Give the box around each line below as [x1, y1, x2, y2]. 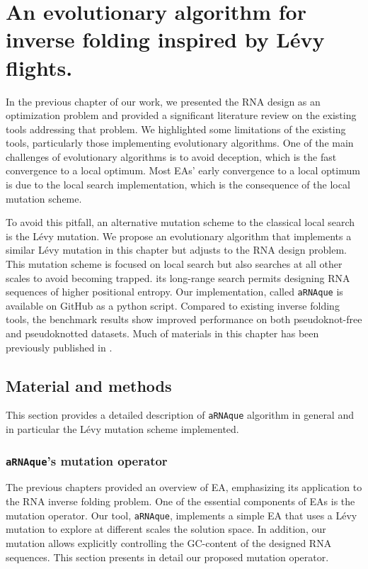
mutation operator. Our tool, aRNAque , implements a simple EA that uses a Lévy [6, 507, 357, 522]
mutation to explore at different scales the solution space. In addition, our [6, 522, 326, 536]
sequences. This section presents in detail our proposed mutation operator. [6, 549, 329, 564]
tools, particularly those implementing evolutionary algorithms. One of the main [6, 135, 354, 150]
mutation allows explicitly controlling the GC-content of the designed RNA [6, 535, 332, 550]
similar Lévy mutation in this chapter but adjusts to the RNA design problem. [6, 242, 347, 257]
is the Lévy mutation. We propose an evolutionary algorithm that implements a [6, 228, 352, 243]
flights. [6, 52, 73, 81]
